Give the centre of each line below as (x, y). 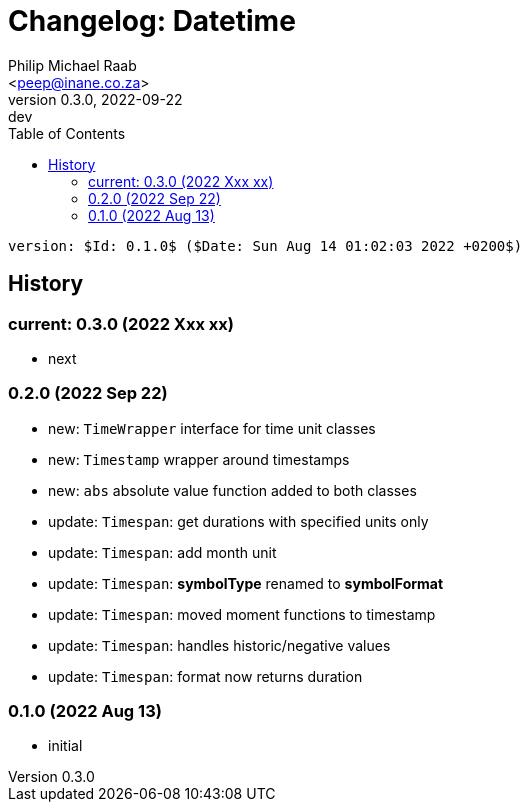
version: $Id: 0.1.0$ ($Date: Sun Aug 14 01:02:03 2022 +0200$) (265, 245)
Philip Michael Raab (72, 65)
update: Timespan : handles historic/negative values (219, 645)
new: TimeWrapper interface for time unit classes (212, 428)
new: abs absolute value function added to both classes (232, 490)
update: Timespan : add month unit (162, 552)
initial (65, 746)
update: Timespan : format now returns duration (205, 676)
